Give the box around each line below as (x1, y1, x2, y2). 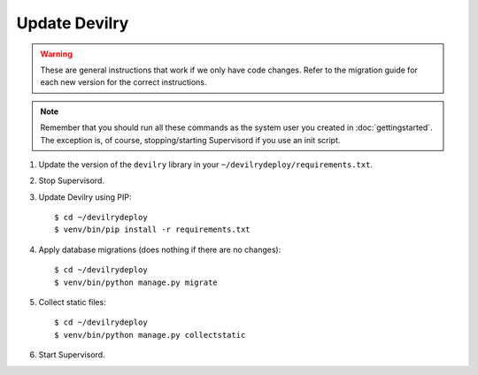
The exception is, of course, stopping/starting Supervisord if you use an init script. (40, 134, 341, 145)
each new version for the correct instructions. (40, 77, 207, 88)
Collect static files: (38, 297, 106, 308)
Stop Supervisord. (38, 175, 105, 186)
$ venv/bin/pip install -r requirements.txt (54, 225, 251, 234)
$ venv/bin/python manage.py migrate (54, 277, 219, 287)
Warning (40, 49, 73, 59)
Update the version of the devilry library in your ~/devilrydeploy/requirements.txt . (38, 159, 374, 170)
